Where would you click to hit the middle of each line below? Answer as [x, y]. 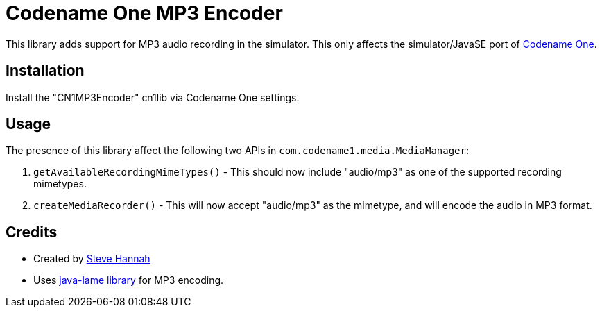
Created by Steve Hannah [92, 259]
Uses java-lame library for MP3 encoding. [129, 280]
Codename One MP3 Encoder [144, 13]
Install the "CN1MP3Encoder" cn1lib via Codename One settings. [153, 97]
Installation [45, 71]
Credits [32, 232]
